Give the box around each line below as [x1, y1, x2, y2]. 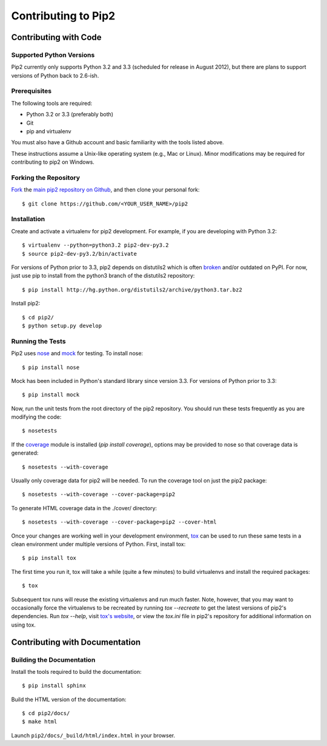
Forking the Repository [11, 173, 81, 182]
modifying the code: [11, 413, 62, 421]
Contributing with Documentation [11, 637, 141, 647]
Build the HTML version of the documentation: [11, 696, 127, 703]
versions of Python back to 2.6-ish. [11, 72, 99, 79]
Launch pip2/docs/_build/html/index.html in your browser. [11, 731, 176, 739]
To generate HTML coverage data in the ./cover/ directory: [11, 504, 157, 511]
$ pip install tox [22, 555, 77, 562]
